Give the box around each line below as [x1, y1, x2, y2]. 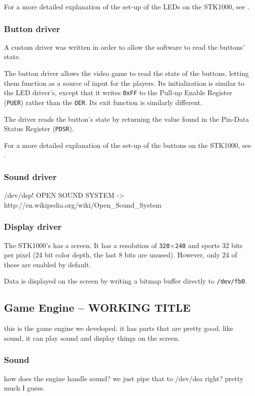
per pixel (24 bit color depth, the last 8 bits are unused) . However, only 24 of [4, 250, 237, 260]
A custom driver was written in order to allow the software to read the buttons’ [4, 41, 245, 52]
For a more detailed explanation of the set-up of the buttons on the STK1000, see [4, 140, 252, 150]
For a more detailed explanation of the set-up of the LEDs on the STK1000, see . [4, 1, 250, 11]
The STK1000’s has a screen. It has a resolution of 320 [4, 240, 170, 250]
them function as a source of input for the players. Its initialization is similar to [4, 77, 245, 88]
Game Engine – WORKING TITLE [4, 300, 191, 315]
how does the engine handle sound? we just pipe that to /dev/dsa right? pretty [4, 373, 244, 383]
